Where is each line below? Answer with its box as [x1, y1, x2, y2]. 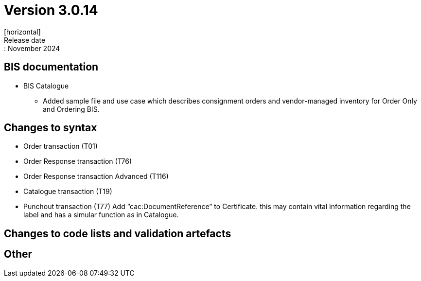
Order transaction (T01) [23, 142, 98, 151]
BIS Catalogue [23, 81, 69, 90]
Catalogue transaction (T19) [23, 187, 112, 196]
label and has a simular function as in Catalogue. [23, 211, 179, 219]
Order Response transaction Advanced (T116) [23, 172, 169, 181]
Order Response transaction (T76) [23, 157, 132, 166]
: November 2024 [4, 44, 60, 53]
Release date [4, 35, 46, 44]
